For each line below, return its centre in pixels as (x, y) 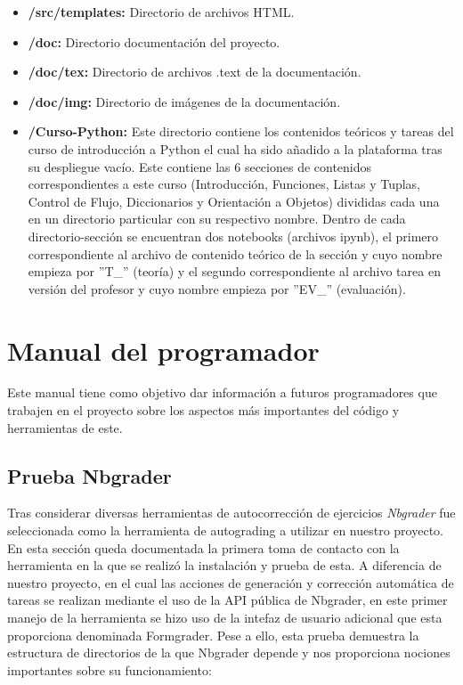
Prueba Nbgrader (89, 475)
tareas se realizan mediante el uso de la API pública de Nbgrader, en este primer (227, 600)
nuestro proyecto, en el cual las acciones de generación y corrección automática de (231, 582)
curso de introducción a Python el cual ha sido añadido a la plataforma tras (235, 148)
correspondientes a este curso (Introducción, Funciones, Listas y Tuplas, (224, 184)
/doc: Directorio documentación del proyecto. (154, 41)
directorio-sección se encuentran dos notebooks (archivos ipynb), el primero (233, 236)
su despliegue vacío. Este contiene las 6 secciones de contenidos (200, 166)
